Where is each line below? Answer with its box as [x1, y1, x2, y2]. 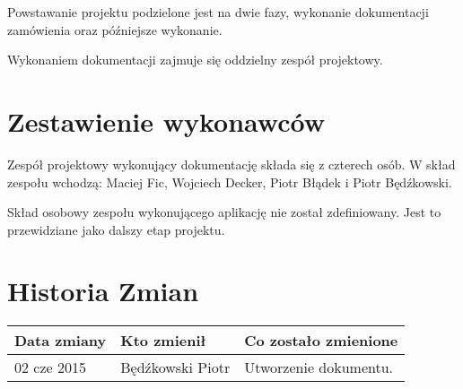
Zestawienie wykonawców [7, 102, 325, 139]
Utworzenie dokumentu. [244, 357, 393, 378]
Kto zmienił [120, 330, 206, 351]
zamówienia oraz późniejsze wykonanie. [7, 20, 223, 39]
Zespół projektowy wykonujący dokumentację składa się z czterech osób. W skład [7, 154, 456, 173]
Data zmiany [14, 330, 107, 351]
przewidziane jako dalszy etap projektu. [7, 220, 225, 238]
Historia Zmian [7, 272, 199, 309]
